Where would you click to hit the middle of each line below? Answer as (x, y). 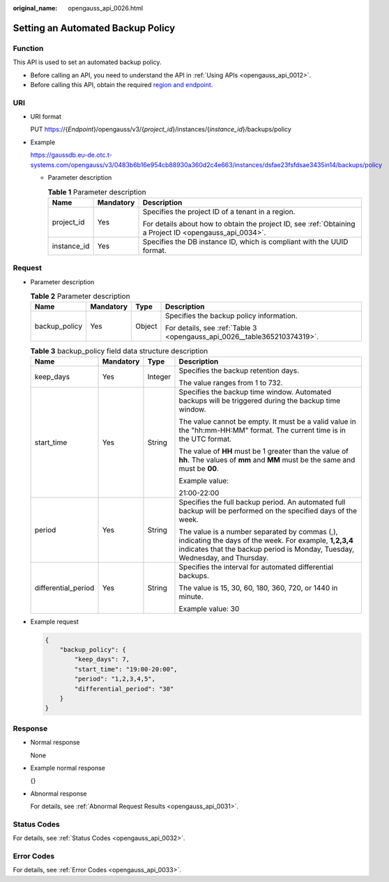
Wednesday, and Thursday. (223, 557)
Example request (55, 621)
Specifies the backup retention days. (239, 371)
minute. (191, 596)
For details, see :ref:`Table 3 (211, 328)
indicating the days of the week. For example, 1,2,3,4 (266, 540)
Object (146, 326)
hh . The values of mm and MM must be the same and (267, 460)
